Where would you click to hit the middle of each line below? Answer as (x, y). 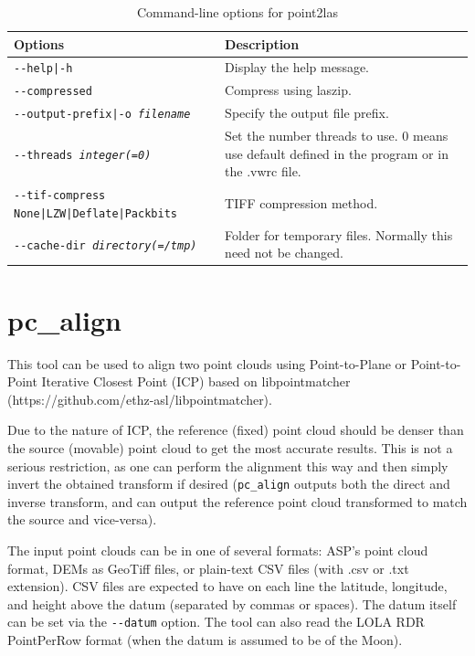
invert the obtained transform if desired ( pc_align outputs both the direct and (229, 484)
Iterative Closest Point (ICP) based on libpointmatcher (196, 381)
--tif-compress (60, 196)
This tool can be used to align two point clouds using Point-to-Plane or (207, 363)
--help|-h (43, 69)
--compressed (53, 92)
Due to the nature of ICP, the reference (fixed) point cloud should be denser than (236, 430)
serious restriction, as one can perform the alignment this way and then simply (228, 466)
